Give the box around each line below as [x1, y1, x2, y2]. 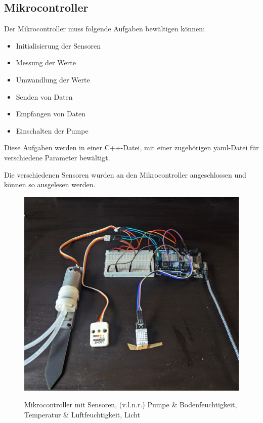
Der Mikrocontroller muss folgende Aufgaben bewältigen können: [4, 23, 205, 34]
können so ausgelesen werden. [4, 179, 96, 190]
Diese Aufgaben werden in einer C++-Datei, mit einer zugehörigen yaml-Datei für [4, 142, 259, 153]
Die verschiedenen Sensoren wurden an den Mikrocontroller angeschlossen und [4, 169, 246, 180]
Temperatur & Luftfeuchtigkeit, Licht [24, 409, 141, 419]
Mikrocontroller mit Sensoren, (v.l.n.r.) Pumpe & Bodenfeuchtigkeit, [24, 399, 237, 410]
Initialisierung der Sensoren [16, 40, 101, 51]
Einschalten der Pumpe [16, 125, 89, 136]
